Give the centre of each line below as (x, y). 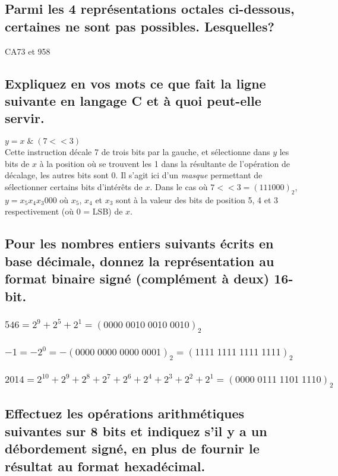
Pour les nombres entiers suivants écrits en (139, 243)
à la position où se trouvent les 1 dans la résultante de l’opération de (165, 163)
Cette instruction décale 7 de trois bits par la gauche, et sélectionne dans (138, 152)
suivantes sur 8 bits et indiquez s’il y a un (136, 431)
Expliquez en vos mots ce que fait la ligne (135, 83)
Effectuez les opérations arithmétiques (125, 413)
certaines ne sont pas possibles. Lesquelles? (140, 26)
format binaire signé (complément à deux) (137, 278)
